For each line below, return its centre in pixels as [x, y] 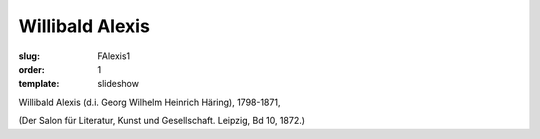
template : [39, 84]
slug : [29, 56]
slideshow [118, 84]
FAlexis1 [114, 56]
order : [31, 69]
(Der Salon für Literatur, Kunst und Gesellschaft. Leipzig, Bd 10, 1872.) [161, 121]
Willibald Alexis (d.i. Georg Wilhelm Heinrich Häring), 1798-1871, [149, 102]
